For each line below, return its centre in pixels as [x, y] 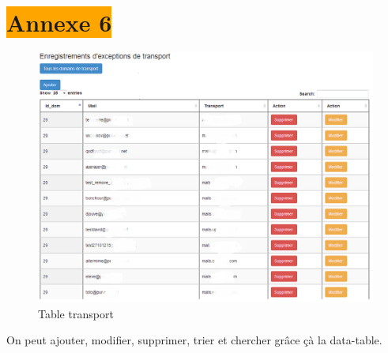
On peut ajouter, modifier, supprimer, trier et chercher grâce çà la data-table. [194, 340]
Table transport [76, 313]
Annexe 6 [59, 23]
